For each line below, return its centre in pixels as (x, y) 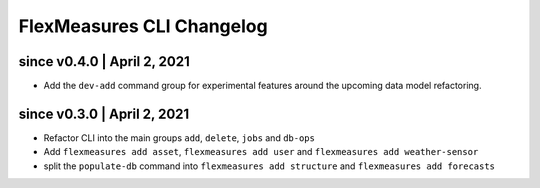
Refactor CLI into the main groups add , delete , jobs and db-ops (179, 137)
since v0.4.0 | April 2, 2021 (104, 61)
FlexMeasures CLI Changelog (143, 26)
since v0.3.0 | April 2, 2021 (104, 113)
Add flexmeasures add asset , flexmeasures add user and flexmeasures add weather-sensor (261, 152)
